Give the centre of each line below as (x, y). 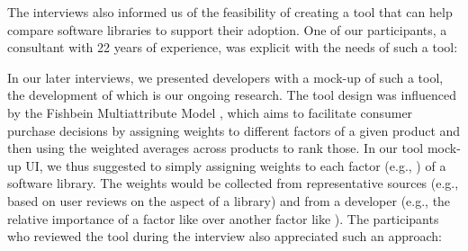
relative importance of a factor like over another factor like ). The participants (223, 218)
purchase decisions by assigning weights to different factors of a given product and (234, 130)
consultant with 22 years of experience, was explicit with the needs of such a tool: (233, 47)
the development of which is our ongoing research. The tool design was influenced (232, 95)
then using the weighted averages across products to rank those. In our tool (216, 148)
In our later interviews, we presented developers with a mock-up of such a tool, (225, 77)
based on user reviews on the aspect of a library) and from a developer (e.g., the (229, 200)
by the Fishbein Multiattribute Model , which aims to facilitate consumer (210, 112)
